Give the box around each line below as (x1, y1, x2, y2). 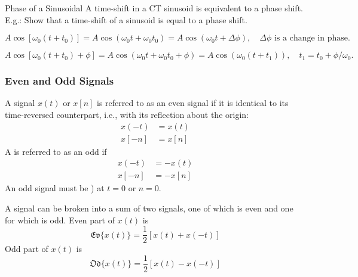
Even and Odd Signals (5, 73, 114, 88)
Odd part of (5, 242, 48, 255)
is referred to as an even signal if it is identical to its (97, 97, 289, 109)
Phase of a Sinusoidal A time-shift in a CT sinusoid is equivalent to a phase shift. (5, 2, 303, 14)
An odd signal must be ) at (5, 182, 105, 194)
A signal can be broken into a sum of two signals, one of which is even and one (5, 201, 293, 214)
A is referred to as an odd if (5, 145, 107, 157)
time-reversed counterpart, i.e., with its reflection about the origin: (5, 108, 249, 120)
